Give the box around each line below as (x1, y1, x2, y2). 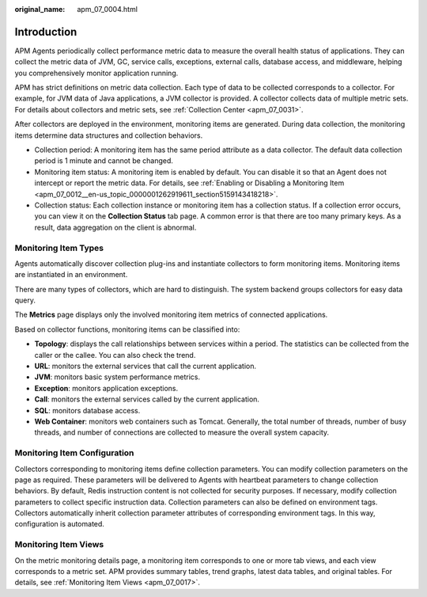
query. (14, 295, 36, 305)
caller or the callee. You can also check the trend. (34, 350, 196, 359)
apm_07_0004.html (77, 5, 138, 13)
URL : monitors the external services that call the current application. (34, 361, 257, 371)
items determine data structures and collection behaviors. (14, 131, 203, 140)
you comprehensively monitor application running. (14, 68, 179, 78)
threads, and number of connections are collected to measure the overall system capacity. (34, 428, 330, 437)
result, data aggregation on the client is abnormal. (34, 222, 197, 232)
